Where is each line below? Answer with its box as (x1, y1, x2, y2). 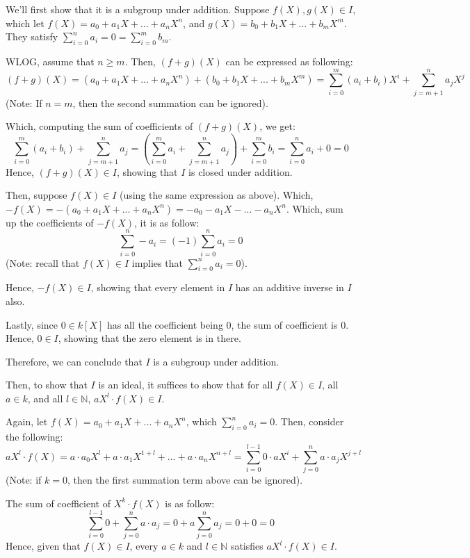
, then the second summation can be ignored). (72, 95, 268, 110)
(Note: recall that (6, 255, 80, 270)
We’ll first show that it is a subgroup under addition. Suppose (6, 2, 270, 16)
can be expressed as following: (225, 54, 353, 68)
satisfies (230, 539, 264, 553)
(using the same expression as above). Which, (119, 188, 314, 202)
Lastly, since (6, 317, 58, 331)
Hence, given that (6, 539, 81, 553)
